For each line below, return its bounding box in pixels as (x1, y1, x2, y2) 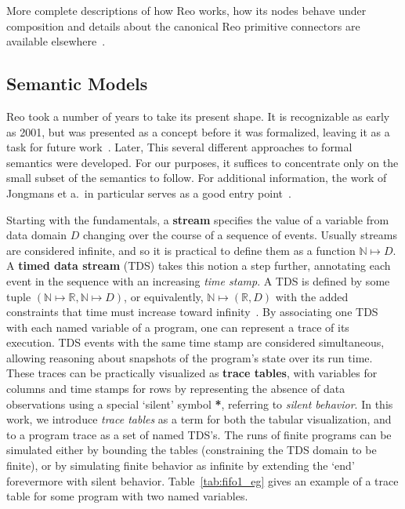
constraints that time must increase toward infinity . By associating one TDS (6, 304, 378, 320)
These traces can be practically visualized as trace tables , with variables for (6, 365, 378, 381)
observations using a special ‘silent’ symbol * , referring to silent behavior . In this (6, 395, 393, 412)
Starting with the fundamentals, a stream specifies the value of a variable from (6, 211, 389, 227)
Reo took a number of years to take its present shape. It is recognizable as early (6, 107, 390, 124)
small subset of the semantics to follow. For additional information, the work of (6, 169, 387, 186)
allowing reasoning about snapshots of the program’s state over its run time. (6, 349, 373, 365)
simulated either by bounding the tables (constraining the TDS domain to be (6, 442, 377, 458)
